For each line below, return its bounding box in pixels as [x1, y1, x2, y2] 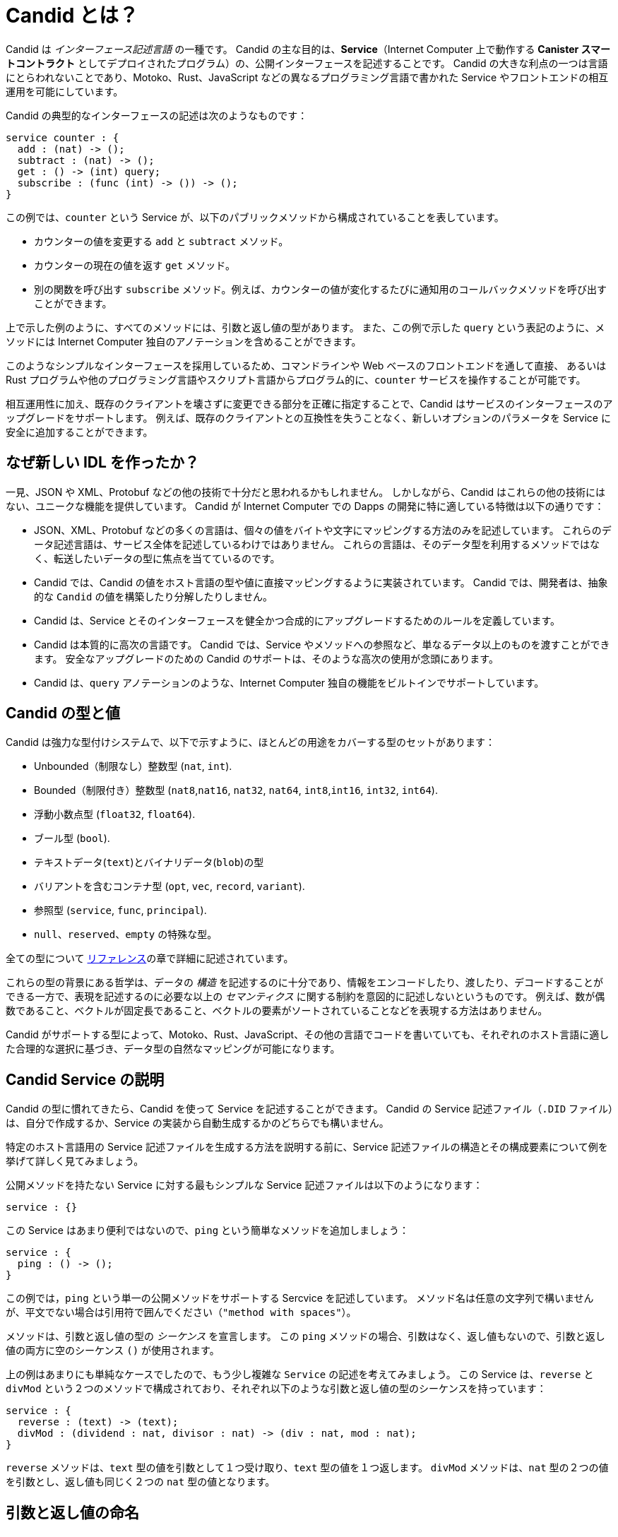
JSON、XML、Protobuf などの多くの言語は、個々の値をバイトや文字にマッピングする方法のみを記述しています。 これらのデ [34, 523, 612, 536]
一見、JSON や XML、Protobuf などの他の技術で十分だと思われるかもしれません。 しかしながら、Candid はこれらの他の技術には [6, 485, 606, 498]
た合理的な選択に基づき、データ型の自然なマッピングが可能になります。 [6, 1043, 340, 1055]
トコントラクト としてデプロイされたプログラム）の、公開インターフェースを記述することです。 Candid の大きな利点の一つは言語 [6, 57, 608, 69]
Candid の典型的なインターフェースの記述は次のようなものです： [6, 109, 308, 121]
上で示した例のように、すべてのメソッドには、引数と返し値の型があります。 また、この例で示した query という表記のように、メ [6, 321, 605, 333]
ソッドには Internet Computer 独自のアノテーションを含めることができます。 [6, 335, 362, 348]
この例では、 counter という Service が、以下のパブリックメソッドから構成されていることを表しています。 [6, 210, 504, 223]
